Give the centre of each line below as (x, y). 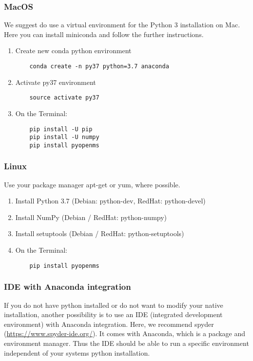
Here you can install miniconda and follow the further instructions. (104, 34)
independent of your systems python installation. (77, 352)
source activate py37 (64, 98)
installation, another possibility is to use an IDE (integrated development (113, 314)
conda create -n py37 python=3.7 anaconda (99, 66)
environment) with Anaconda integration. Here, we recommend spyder (109, 324)
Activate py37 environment (56, 82)
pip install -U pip (61, 129)
